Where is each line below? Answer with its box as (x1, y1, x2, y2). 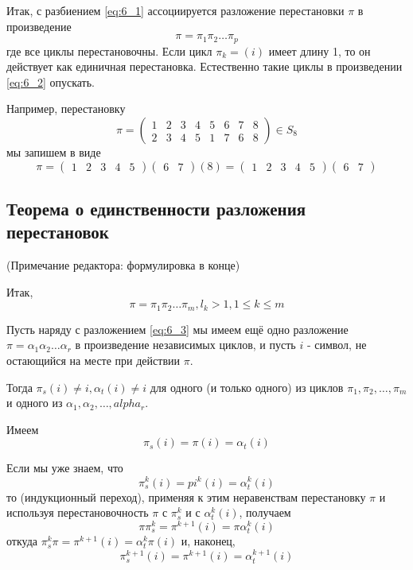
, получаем (239, 504, 291, 521)
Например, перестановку (6, 100, 126, 117)
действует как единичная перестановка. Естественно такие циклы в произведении (6, 58, 403, 75)
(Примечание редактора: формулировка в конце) (6, 257, 240, 273)
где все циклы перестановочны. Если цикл (6, 42, 212, 59)
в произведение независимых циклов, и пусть (75, 336, 296, 353)
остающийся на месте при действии (6, 352, 181, 369)
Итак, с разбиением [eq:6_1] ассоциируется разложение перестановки (6, 2, 345, 18)
